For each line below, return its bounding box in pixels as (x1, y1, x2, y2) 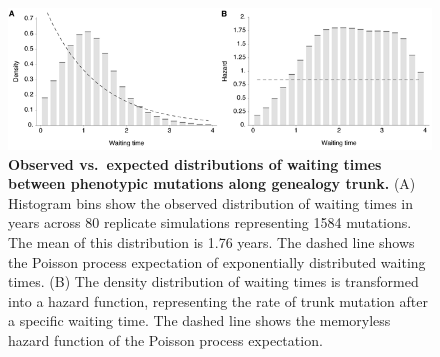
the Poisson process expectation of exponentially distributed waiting (8, 251, 426, 272)
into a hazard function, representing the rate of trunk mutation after (8, 290, 428, 311)
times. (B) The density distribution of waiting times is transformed (8, 271, 419, 292)
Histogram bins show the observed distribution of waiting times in (8, 192, 414, 213)
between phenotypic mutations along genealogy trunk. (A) (8, 173, 416, 194)
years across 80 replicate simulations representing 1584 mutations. (8, 212, 412, 233)
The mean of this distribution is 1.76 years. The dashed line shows (8, 231, 415, 252)
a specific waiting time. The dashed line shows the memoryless (8, 310, 391, 331)
